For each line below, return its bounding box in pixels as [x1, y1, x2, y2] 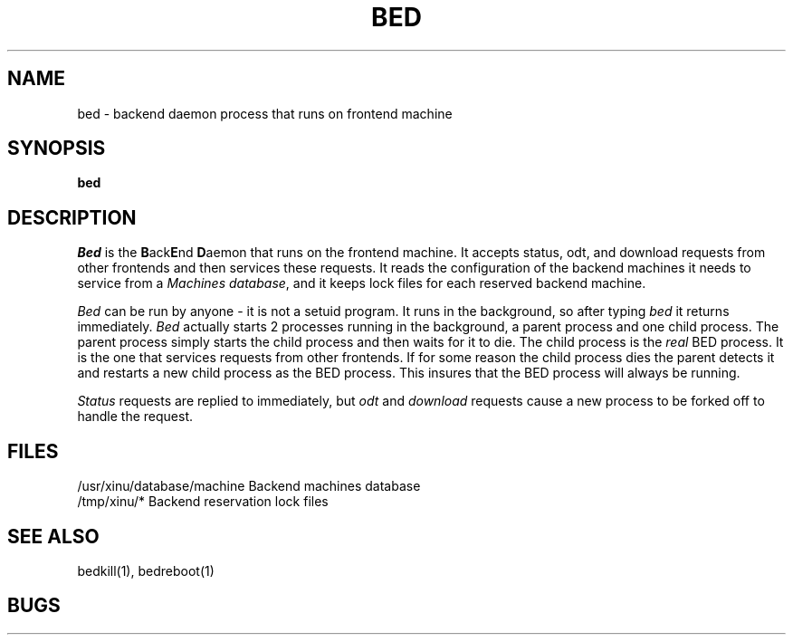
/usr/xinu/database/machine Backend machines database [77, 478, 421, 494]
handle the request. [77, 408, 194, 425]
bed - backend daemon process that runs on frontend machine [77, 105, 453, 121]
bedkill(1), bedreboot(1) [77, 562, 215, 579]
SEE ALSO [7, 524, 100, 548]
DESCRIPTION [7, 206, 137, 229]
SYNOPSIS [7, 137, 106, 160]
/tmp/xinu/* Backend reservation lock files [77, 493, 329, 510]
